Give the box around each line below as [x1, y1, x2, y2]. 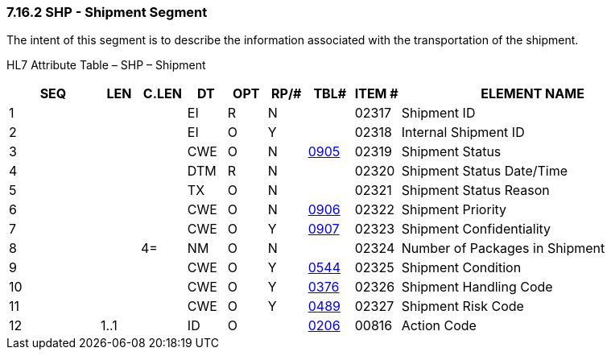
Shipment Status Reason [401, 182, 550, 199]
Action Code [401, 317, 477, 334]
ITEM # [354, 85, 398, 102]
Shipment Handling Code [401, 279, 553, 296]
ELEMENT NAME [481, 85, 584, 102]
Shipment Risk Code [401, 298, 524, 315]
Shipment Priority [401, 201, 507, 218]
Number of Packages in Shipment [401, 240, 605, 257]
